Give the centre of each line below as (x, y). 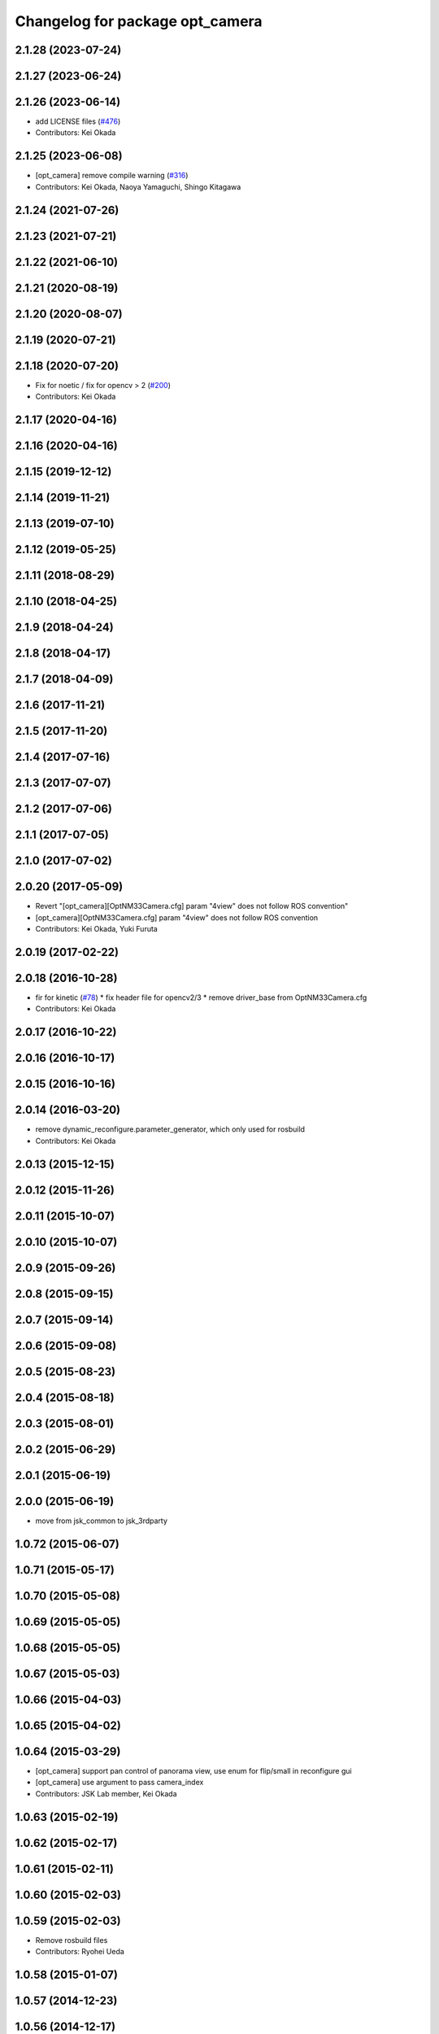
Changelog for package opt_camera (139, 21)
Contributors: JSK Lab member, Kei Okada (106, 1793)
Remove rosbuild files (72, 1940)
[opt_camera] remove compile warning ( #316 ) (112, 176)
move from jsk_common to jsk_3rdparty (102, 1521)
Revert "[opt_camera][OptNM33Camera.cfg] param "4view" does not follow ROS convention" (192, 906)
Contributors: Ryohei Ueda (80, 1952)
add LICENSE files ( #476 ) (78, 121)
